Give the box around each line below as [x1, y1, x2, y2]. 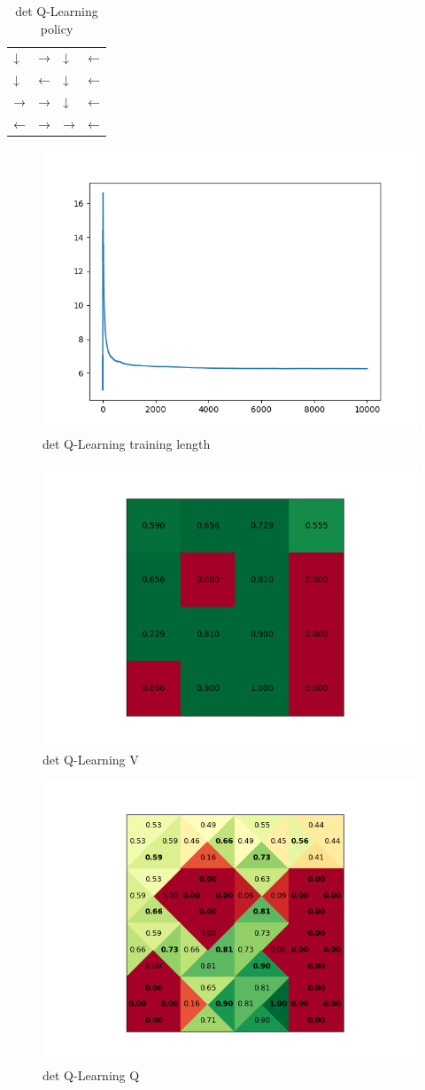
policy [40, 19, 73, 37]
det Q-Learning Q [42, 1066, 140, 1085]
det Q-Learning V [42, 749, 139, 768]
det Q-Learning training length [42, 434, 211, 452]
